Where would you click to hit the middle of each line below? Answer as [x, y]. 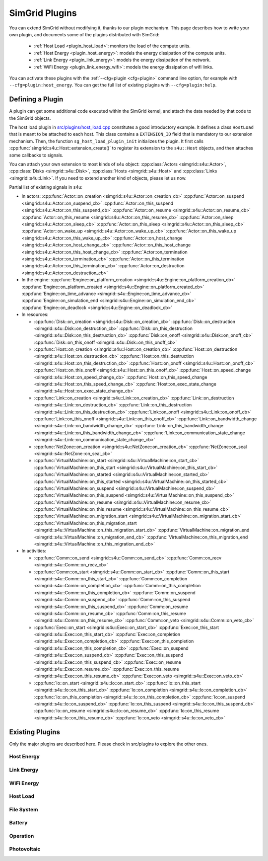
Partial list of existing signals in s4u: [46, 187]
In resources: [35, 314]
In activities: [34, 551]
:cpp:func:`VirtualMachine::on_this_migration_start [85, 523]
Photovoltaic [25, 849]
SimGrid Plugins [43, 13]
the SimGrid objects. [30, 118]
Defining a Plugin [36, 99]
